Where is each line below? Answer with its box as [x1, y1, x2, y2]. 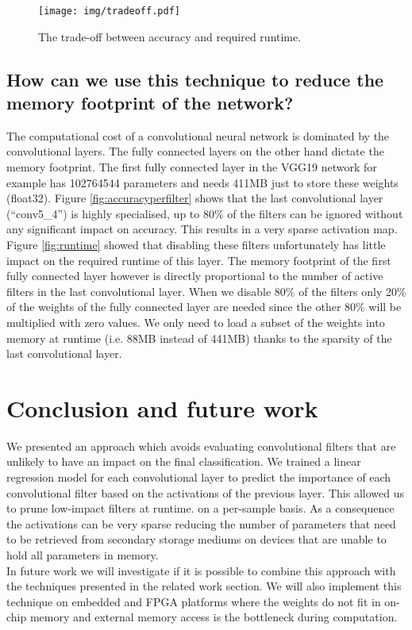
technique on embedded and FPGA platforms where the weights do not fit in [6, 593, 381, 609]
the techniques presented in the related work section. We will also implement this [6, 578, 402, 594]
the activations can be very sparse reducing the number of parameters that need [6, 515, 396, 532]
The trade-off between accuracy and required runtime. [38, 28, 302, 44]
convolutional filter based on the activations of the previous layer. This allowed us [6, 484, 405, 501]
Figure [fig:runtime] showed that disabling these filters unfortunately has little [6, 236, 386, 252]
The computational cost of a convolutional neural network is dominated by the [6, 127, 390, 144]
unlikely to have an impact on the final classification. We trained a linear [6, 453, 361, 470]
